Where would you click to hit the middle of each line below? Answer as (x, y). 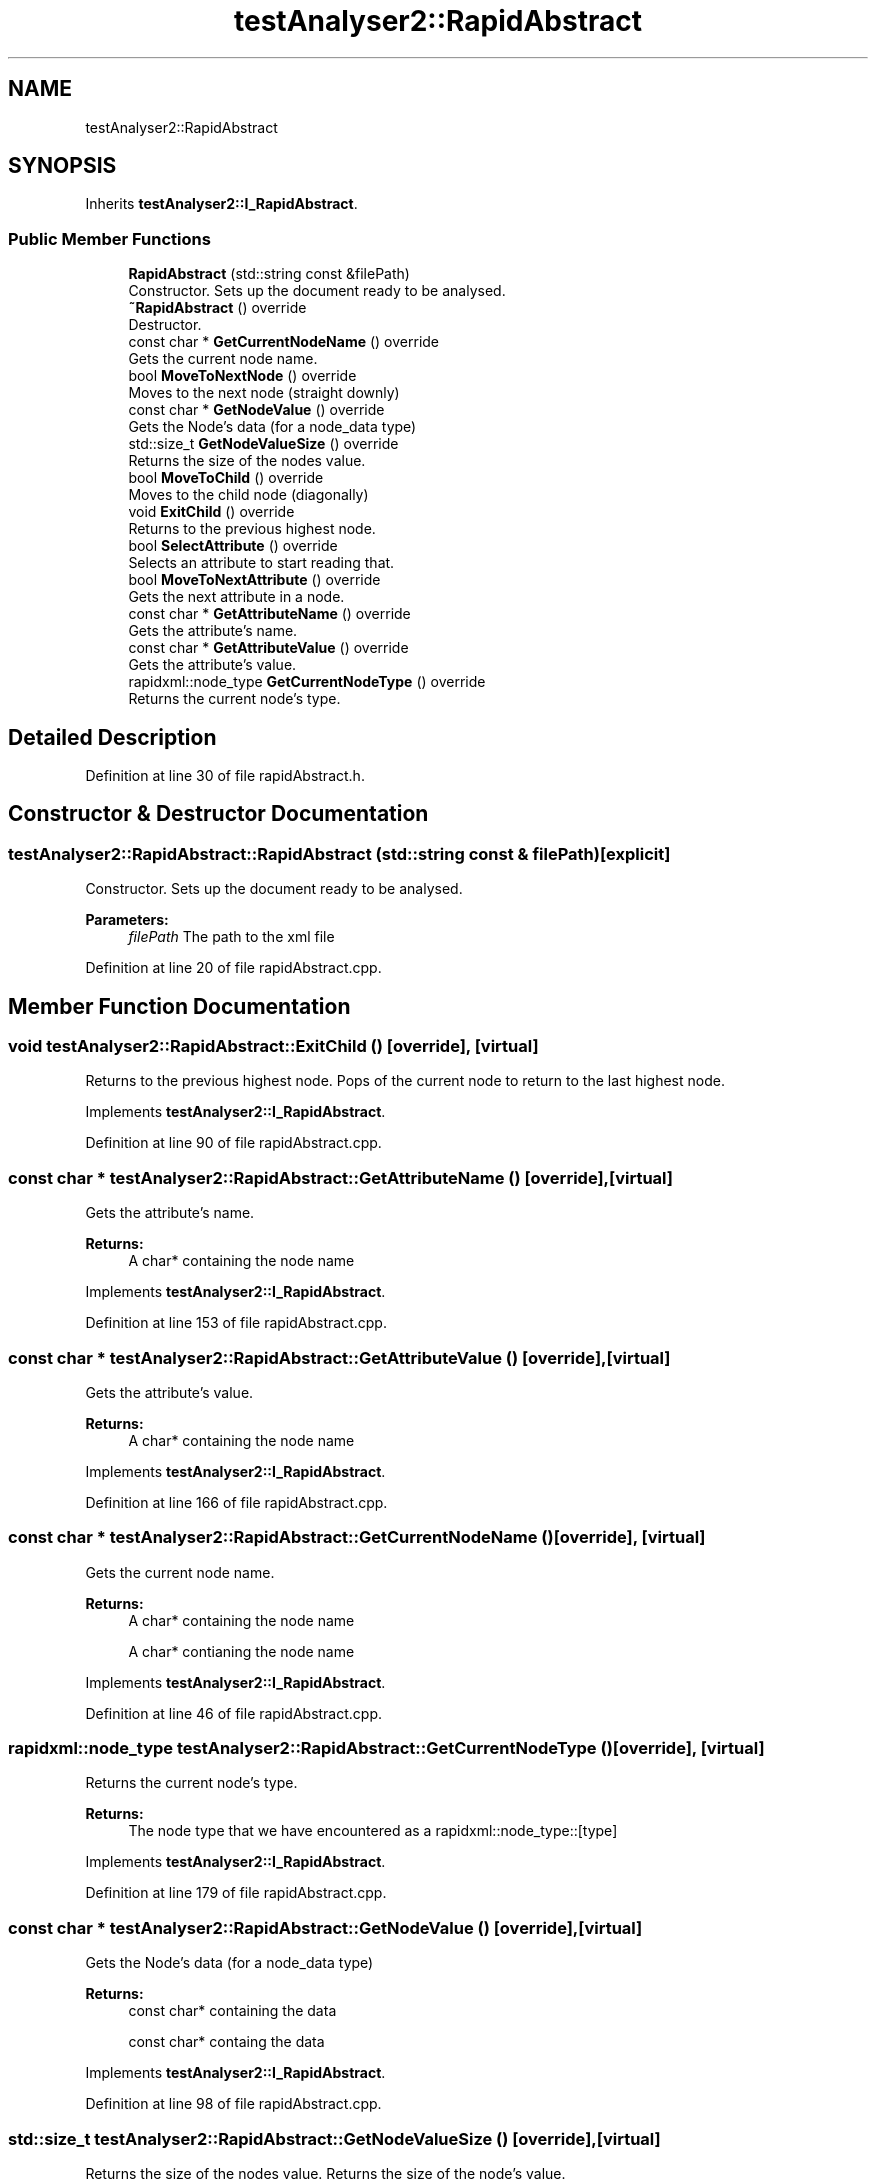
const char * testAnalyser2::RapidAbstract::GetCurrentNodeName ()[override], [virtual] (357, 1537)
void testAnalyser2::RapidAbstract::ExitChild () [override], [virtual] (273, 1046)
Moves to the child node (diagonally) (248, 495)
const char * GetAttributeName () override (269, 614)
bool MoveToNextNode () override (242, 376)
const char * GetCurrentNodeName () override (284, 342)
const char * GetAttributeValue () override (268, 648)
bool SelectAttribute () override (233, 546)
